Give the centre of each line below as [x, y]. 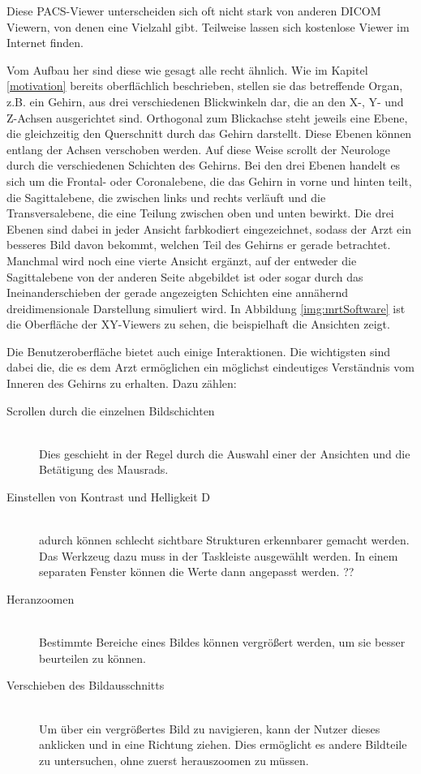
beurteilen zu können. [92, 658]
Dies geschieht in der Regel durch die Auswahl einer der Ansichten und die [225, 453]
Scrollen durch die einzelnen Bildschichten [111, 410]
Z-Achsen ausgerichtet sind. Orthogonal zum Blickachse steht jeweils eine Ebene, [207, 117]
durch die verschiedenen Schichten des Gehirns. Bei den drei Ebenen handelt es [204, 165]
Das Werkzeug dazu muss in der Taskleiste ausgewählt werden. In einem [219, 555]
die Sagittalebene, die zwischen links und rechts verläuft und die [166, 197]
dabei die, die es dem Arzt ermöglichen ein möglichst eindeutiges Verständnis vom [210, 367]
